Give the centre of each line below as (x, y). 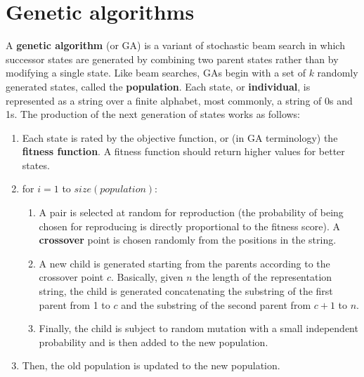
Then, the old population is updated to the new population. (151, 365)
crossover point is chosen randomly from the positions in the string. (188, 240)
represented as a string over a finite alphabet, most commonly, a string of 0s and (179, 100)
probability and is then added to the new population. (154, 342)
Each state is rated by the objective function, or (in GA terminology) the (180, 137)
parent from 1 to (74, 304)
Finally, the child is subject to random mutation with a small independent (199, 328)
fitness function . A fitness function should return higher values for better (183, 151)
